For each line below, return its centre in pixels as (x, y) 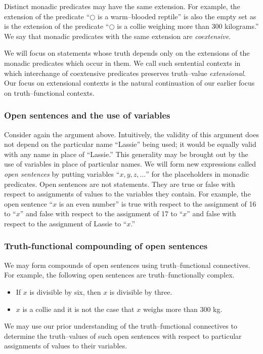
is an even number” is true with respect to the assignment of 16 (158, 203)
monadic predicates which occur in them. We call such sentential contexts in (122, 63)
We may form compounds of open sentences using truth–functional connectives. (127, 265)
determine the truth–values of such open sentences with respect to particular (123, 336)
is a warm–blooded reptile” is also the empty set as (177, 16)
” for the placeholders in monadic (198, 173)
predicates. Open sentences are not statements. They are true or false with (120, 184)
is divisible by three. (141, 291)
